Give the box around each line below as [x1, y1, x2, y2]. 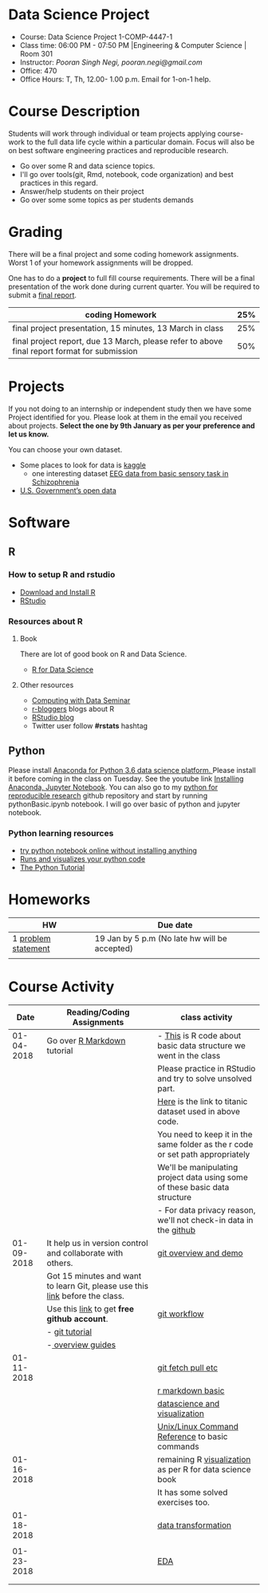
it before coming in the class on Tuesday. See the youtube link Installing [8, 774, 244, 783]
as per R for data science [157, 1464, 251, 1475]
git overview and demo [157, 1247, 243, 1258]
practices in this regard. [19, 178, 98, 187]
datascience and [157, 1398, 220, 1409]
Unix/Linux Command [157, 1421, 239, 1432]
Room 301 [19, 49, 53, 58]
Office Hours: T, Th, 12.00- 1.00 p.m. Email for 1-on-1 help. [19, 74, 211, 84]
